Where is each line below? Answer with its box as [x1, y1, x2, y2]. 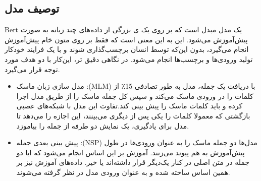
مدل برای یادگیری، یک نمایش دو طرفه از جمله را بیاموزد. [16, 120, 189, 131]
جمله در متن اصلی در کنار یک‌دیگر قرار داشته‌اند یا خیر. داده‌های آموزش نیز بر [16, 157, 250, 167]
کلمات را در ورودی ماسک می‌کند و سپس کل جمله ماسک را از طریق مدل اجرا [16, 90, 253, 101]
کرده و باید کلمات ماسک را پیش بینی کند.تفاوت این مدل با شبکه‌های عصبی [16, 100, 243, 111]
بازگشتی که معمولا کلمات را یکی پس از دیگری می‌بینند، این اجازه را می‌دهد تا [16, 110, 250, 120]
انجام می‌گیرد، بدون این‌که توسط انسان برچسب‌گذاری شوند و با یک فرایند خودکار [5, 44, 249, 54]
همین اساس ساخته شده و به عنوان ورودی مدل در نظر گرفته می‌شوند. [16, 166, 230, 177]
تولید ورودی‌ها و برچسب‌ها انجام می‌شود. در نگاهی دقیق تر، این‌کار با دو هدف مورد [5, 53, 253, 64]
